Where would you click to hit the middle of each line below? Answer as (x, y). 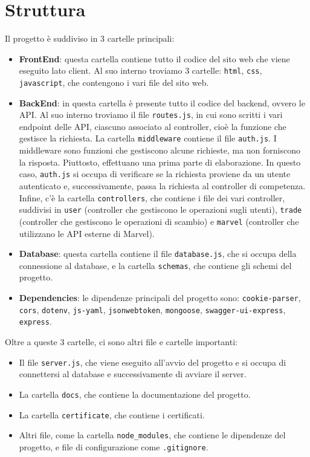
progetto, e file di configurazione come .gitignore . (114, 446)
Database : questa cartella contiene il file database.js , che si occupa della (158, 254)
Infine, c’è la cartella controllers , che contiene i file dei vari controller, (152, 197)
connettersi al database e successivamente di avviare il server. (133, 374)
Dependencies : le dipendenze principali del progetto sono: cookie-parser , (160, 298)
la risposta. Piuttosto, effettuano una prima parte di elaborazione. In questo (160, 162)
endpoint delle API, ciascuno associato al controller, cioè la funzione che (153, 126)
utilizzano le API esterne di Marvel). (87, 233)
